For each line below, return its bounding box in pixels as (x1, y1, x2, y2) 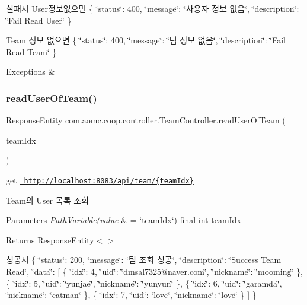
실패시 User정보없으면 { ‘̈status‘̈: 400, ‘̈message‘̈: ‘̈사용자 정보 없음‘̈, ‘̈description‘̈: (6, 2, 299, 14)
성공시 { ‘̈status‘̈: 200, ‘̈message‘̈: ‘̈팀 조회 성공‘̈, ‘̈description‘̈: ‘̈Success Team (6, 253, 282, 266)
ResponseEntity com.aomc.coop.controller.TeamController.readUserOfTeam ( (6, 114, 286, 126)
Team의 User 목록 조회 (6, 193, 89, 206)
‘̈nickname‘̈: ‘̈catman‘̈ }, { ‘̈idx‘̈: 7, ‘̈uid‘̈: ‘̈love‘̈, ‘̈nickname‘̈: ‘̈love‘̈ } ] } (6, 288, 257, 301)
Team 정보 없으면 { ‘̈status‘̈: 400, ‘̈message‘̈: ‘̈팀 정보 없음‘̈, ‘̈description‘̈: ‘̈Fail (6, 34, 286, 46)
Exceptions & (6, 65, 55, 78)
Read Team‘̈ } (6, 45, 57, 58)
